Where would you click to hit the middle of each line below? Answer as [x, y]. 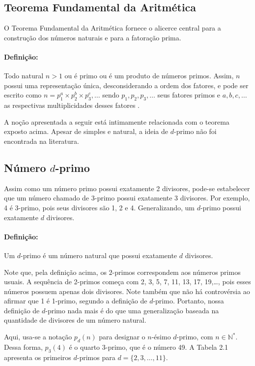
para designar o [122, 337]
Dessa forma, [23, 347]
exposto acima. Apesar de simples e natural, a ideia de [86, 131]
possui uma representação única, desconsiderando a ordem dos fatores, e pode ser [126, 85]
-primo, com [195, 337]
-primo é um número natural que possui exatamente [99, 255]
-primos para [96, 357]
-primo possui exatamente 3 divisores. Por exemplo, [172, 198]
